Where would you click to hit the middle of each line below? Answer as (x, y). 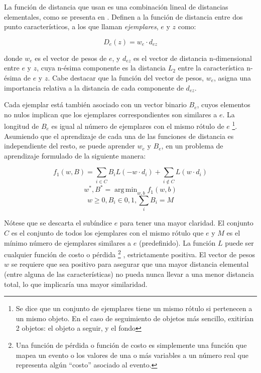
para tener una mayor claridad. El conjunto (186, 223)
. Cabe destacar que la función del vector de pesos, (126, 77)
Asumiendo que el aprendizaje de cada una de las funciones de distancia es (119, 136)
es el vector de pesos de (71, 58)
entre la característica (211, 68)
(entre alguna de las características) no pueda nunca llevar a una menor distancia (129, 274)
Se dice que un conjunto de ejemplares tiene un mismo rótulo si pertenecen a (134, 308)
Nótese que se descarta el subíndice (58, 223)
